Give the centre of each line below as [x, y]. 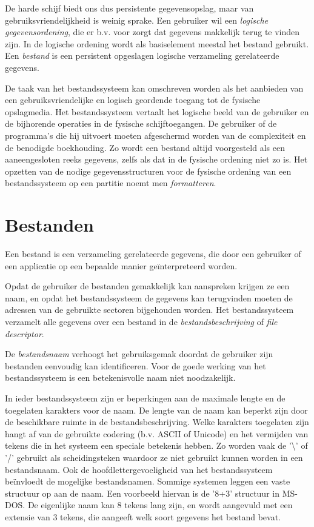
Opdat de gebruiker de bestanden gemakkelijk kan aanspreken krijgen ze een [147, 286]
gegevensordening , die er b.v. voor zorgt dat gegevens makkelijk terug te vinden [152, 32]
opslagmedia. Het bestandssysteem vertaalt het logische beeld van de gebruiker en [157, 111]
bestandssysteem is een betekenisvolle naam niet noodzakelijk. [120, 378]
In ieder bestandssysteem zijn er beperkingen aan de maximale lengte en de [145, 398]
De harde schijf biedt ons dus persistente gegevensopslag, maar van [129, 8]
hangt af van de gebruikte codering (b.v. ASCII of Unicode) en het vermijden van [157, 433]
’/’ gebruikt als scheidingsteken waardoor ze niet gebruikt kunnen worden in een [154, 457]
